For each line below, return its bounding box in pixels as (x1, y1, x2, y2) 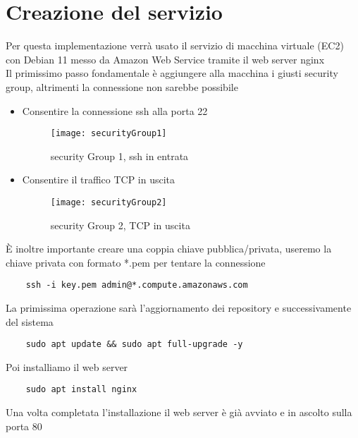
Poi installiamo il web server (6, 359, 128, 374)
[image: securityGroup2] (50, 197, 167, 207)
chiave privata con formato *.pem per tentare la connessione (6, 255, 266, 269)
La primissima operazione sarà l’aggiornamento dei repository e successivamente (6, 300, 352, 315)
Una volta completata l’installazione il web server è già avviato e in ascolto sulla (6, 405, 352, 420)
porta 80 (6, 418, 42, 433)
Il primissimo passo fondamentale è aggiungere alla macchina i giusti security (6, 66, 338, 80)
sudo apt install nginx (25, 384, 137, 395)
